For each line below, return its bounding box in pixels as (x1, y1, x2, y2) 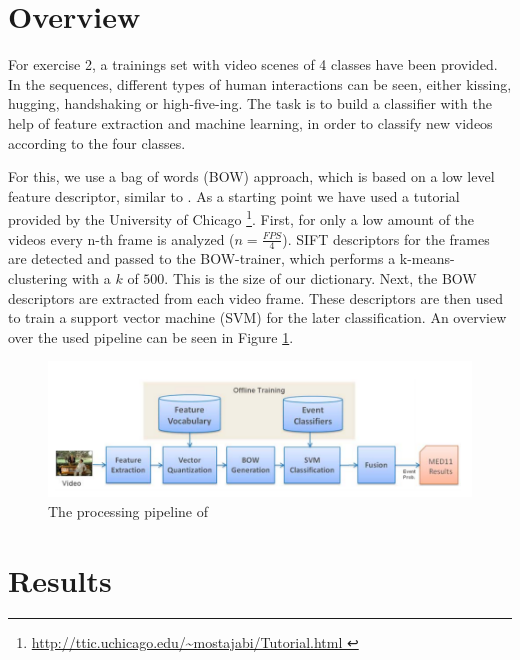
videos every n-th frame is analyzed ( (8, 228, 235, 249)
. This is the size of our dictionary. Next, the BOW (164, 267, 477, 288)
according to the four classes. (8, 132, 186, 153)
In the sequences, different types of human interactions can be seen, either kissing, (8, 73, 512, 94)
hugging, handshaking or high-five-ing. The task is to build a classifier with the (8, 93, 492, 114)
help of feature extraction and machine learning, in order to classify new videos (8, 112, 493, 133)
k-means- (399, 248, 455, 269)
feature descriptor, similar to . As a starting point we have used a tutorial (8, 185, 460, 206)
